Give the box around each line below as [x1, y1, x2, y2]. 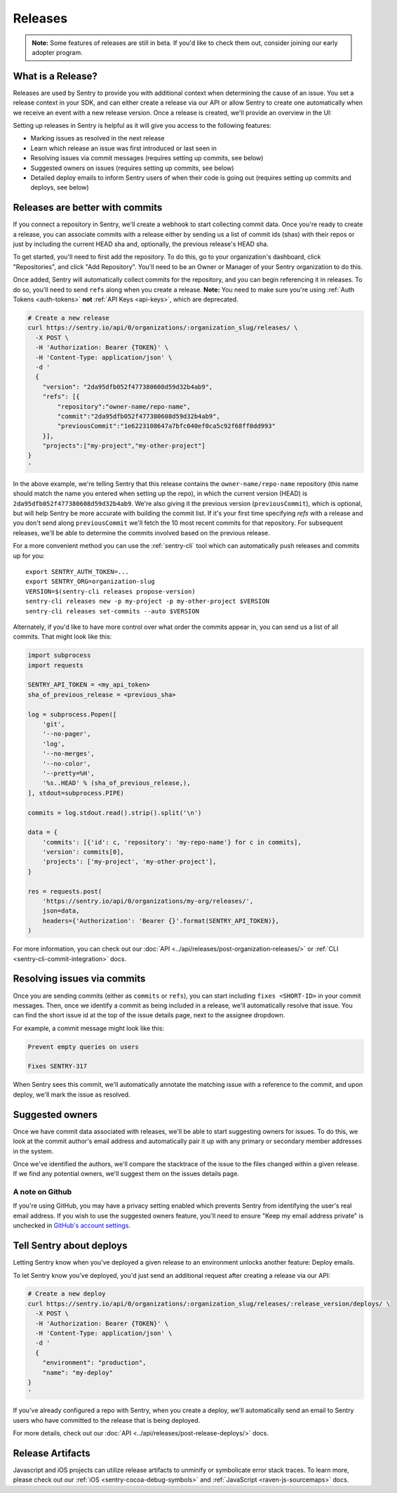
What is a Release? [13, 70, 97, 82]
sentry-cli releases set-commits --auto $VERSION [25, 607, 200, 615]
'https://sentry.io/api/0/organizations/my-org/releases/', [42, 897, 254, 906]
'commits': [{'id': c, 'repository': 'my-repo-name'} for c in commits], [42, 838, 302, 846]
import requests [27, 661, 84, 669]
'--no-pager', [42, 730, 91, 738]
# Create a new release [27, 313, 110, 322]
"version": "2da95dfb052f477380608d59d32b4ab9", [42, 383, 213, 391]
